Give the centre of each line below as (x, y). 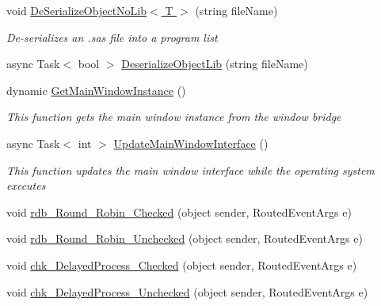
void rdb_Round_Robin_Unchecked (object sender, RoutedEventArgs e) (185, 238)
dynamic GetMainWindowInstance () (96, 90)
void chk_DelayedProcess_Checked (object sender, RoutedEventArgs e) (182, 264)
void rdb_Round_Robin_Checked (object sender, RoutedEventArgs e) (179, 212)
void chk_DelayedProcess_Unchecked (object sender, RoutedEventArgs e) (187, 291)
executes (26, 185)
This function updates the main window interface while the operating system (190, 170)
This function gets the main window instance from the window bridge (174, 117)
